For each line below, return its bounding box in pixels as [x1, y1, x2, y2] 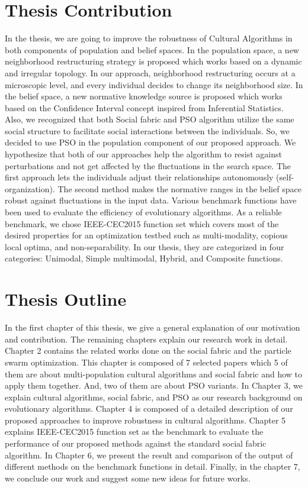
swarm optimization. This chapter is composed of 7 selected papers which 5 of [5, 356, 288, 368]
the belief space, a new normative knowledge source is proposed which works [5, 90, 283, 102]
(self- [276, 171, 294, 183]
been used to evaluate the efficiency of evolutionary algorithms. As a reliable [5, 206, 282, 218]
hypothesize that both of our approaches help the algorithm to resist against [5, 148, 283, 160]
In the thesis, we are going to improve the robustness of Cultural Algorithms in [5, 32, 293, 44]
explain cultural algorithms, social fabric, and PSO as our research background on [5, 390, 303, 403]
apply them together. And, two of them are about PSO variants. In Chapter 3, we [5, 379, 303, 392]
